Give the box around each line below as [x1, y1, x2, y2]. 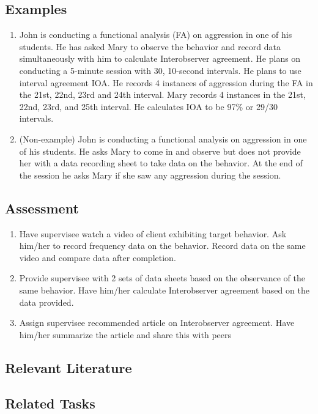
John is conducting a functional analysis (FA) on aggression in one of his [19, 28, 292, 41]
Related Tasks [5, 394, 95, 413]
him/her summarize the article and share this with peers [19, 328, 232, 341]
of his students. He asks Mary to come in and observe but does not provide [19, 144, 301, 157]
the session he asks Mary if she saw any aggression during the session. [19, 168, 281, 181]
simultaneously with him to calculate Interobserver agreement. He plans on [19, 52, 301, 65]
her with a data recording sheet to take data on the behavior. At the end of [19, 157, 303, 169]
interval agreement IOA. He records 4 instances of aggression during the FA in [19, 76, 313, 89]
